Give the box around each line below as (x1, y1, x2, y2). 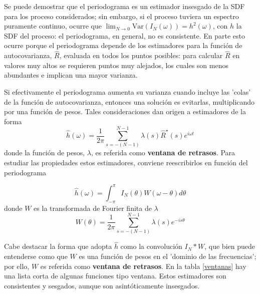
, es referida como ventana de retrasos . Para (91, 147, 235, 158)
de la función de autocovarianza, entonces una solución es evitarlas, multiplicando (4, 96, 255, 107)
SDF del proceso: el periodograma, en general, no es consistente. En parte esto (4, 30, 245, 41)
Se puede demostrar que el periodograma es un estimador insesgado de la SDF (4, 1, 245, 11)
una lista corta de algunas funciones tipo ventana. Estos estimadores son (4, 270, 226, 281)
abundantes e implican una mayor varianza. (4, 70, 138, 80)
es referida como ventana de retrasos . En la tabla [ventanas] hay (40, 260, 246, 271)
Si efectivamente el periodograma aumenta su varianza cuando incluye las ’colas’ (4, 86, 251, 97)
